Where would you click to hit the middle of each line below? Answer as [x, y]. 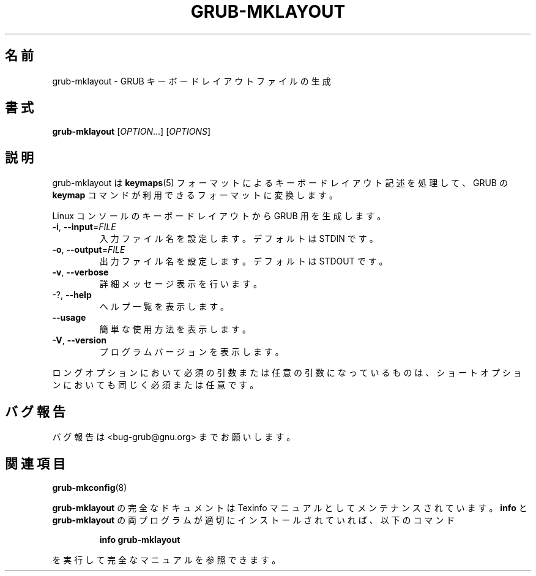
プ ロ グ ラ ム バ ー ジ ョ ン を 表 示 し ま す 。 [192, 352]
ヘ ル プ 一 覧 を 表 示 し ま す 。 [164, 307]
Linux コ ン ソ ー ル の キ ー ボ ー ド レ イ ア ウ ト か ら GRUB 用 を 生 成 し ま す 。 [219, 216]
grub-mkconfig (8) [90, 487]
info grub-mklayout [140, 539]
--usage [69, 318]
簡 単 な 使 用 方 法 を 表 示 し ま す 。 [175, 329]
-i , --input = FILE [84, 227]
